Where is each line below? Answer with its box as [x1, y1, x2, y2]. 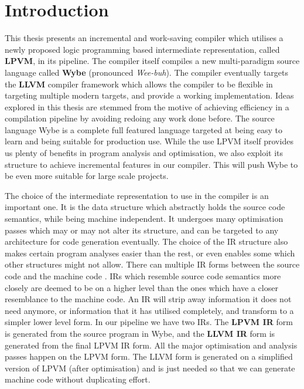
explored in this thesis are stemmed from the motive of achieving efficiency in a [5, 100, 289, 113]
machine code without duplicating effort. [5, 373, 151, 385]
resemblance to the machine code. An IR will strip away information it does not [5, 293, 292, 305]
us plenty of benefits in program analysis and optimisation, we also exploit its [5, 147, 283, 159]
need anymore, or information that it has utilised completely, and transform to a [5, 304, 294, 316]
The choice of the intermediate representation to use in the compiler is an [5, 189, 269, 201]
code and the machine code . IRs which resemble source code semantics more [5, 270, 281, 282]
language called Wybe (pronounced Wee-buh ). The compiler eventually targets [5, 66, 288, 78]
